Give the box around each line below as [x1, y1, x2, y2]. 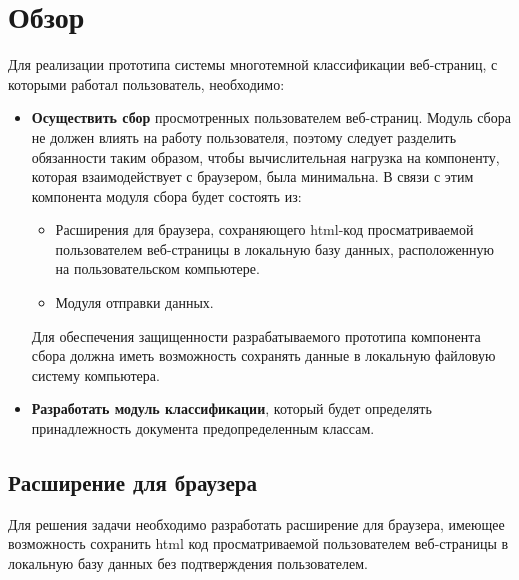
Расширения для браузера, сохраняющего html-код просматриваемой [55, 219, 474, 240]
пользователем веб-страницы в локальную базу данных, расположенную [55, 238, 495, 259]
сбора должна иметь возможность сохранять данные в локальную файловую [31, 345, 496, 366]
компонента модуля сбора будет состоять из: [31, 185, 302, 206]
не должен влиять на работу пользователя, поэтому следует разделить [31, 126, 457, 147]
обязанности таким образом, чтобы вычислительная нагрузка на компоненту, [31, 146, 500, 167]
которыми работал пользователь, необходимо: [8, 73, 285, 94]
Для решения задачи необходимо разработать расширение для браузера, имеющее [8, 513, 505, 534]
